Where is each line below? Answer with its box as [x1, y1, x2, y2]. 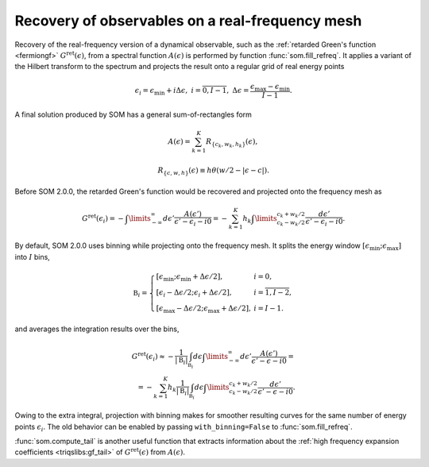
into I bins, [14, 252, 51, 261]
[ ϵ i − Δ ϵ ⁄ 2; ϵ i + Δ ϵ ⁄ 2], [156, 288, 232, 299]
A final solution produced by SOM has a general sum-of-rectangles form [14, 110, 252, 119]
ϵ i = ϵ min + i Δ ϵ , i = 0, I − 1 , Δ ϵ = [134, 86, 249, 97]
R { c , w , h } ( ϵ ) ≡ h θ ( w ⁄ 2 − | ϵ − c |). [157, 165, 270, 176]
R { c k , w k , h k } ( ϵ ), [205, 137, 258, 149]
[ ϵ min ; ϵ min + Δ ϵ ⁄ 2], [156, 272, 222, 283]
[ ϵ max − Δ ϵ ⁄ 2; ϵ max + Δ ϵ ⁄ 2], [156, 303, 252, 315]
